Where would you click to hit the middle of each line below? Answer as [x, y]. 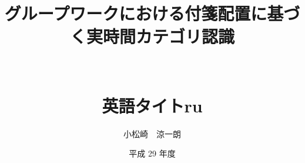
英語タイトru [152, 105]
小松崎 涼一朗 [152, 133]
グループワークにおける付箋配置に [136, 13]
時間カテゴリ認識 [168, 36]
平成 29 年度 [152, 153]
